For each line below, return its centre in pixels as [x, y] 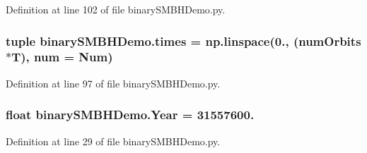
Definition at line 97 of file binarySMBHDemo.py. [113, 83]
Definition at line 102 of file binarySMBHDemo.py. [116, 9]
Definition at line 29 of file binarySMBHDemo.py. [113, 141]
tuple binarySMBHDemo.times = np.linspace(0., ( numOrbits [183, 41]
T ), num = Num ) [62, 57]
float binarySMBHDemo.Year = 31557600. [130, 115]
